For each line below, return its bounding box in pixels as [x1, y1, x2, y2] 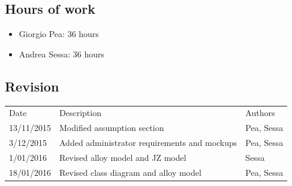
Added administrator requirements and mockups [59, 136, 237, 149]
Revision [5, 77, 59, 95]
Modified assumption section [59, 121, 164, 134]
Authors [245, 106, 275, 119]
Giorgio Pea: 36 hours [19, 28, 99, 40]
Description [59, 106, 101, 119]
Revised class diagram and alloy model [59, 166, 201, 178]
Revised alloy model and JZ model [59, 151, 186, 163]
